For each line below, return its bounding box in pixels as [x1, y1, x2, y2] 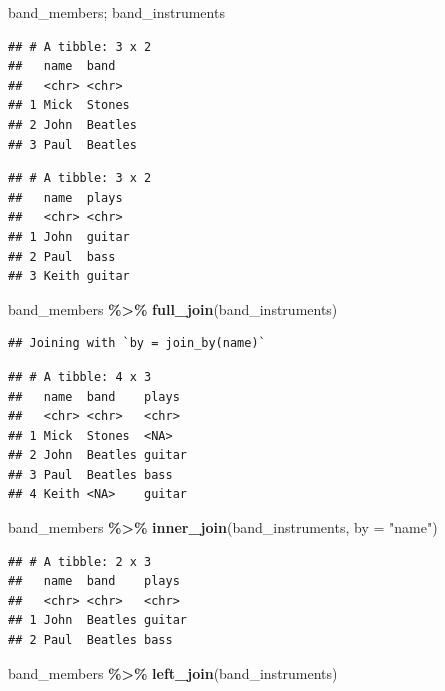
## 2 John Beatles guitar [8, 448, 187, 463]
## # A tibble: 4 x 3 [8, 369, 152, 384]
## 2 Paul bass [8, 249, 116, 264]
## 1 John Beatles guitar [8, 613, 187, 628]
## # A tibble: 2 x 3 [8, 554, 152, 569]
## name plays [8, 190, 123, 205]
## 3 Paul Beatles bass [8, 467, 173, 482]
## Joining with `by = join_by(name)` [8, 336, 266, 351]
